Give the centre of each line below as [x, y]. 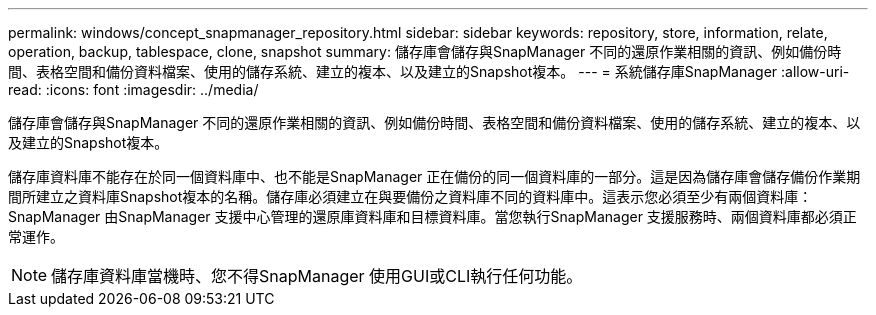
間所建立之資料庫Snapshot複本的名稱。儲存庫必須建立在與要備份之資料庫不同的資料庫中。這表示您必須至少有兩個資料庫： [410, 196]
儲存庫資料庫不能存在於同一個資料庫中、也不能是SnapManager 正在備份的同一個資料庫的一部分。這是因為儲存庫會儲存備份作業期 [434, 176]
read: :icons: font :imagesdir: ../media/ [133, 89]
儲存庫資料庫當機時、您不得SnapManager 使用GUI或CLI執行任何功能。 [317, 276]
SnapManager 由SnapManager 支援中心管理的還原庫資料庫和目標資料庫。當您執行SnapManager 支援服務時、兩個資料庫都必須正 [432, 216]
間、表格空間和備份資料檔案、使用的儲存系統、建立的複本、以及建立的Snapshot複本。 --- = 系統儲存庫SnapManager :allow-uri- [429, 71]
